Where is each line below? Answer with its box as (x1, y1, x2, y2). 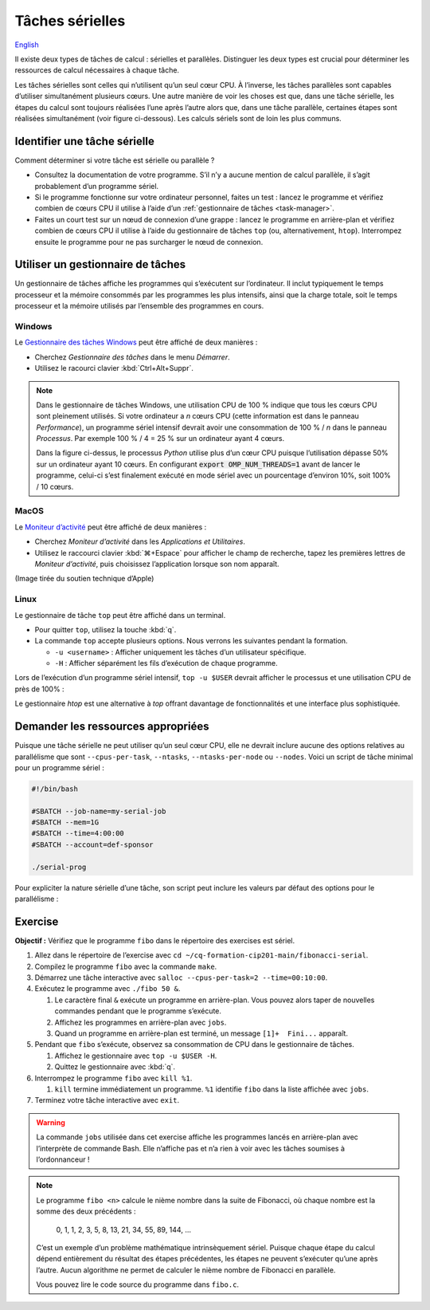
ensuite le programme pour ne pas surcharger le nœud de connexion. (34, 237, 264, 246)
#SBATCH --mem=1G (31, 818, 100, 827)
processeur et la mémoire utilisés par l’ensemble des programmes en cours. (14, 301, 264, 311)
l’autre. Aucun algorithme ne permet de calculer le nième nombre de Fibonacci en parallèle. (36, 1265, 336, 1275)
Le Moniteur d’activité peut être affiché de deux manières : (14, 522, 207, 532)
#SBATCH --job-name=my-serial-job (31, 806, 166, 816)
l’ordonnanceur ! (36, 1155, 90, 1164)
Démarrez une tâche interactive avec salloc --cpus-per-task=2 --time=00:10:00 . (34, 973, 328, 982)
